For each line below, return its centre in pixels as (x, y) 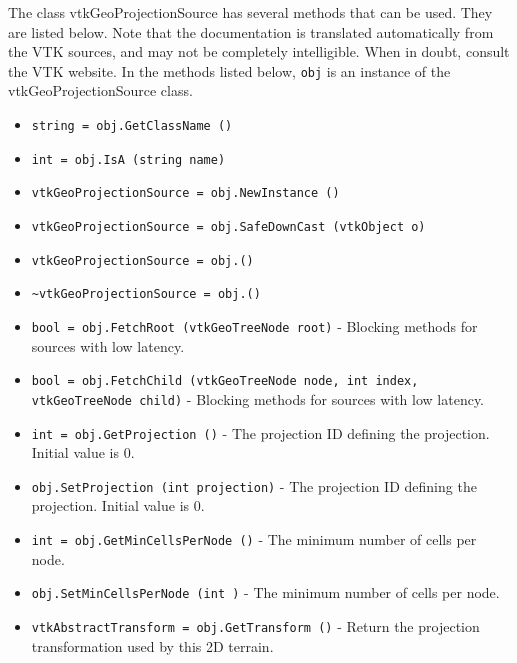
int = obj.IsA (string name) (128, 159)
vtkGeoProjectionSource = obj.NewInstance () (185, 193)
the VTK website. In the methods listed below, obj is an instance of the (229, 70)
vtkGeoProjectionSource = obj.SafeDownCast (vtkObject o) (228, 227)
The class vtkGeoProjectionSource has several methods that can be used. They (250, 12)
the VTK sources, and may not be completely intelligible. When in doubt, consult (259, 51)
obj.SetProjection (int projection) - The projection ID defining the (254, 485)
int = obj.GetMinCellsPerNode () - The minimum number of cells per (254, 539)
